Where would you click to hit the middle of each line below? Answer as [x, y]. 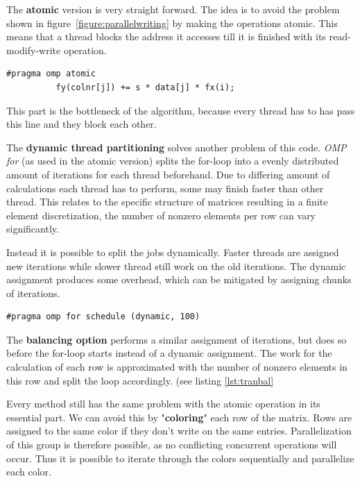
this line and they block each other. [82, 124]
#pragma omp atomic [51, 74]
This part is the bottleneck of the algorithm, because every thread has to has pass [181, 110]
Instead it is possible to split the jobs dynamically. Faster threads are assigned [173, 252]
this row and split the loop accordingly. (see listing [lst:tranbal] [140, 380]
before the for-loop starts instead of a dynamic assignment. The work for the [169, 353]
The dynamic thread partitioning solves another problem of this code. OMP [177, 147]
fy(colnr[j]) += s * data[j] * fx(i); [145, 87]
